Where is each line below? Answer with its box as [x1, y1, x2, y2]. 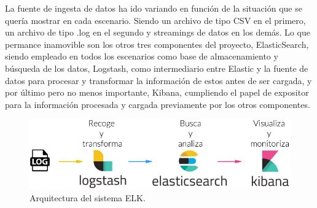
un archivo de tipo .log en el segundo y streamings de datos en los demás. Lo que [5, 26, 310, 39]
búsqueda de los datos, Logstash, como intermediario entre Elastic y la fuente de [5, 61, 308, 74]
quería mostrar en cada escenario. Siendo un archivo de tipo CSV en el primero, [5, 13, 306, 26]
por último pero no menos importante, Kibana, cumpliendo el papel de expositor [5, 86, 309, 99]
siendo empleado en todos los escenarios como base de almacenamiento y [5, 50, 278, 63]
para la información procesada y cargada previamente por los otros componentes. [5, 98, 310, 110]
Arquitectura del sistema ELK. [29, 191, 146, 204]
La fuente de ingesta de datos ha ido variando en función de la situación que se [5, 2, 302, 14]
